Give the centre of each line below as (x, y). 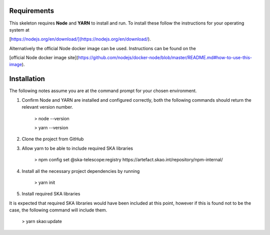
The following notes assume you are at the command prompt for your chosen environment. (103, 91)
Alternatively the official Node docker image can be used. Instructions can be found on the (102, 48)
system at (19, 30)
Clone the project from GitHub (53, 139)
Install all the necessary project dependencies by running (81, 171)
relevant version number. (47, 107)
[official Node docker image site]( (44, 58)
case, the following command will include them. (58, 210)
